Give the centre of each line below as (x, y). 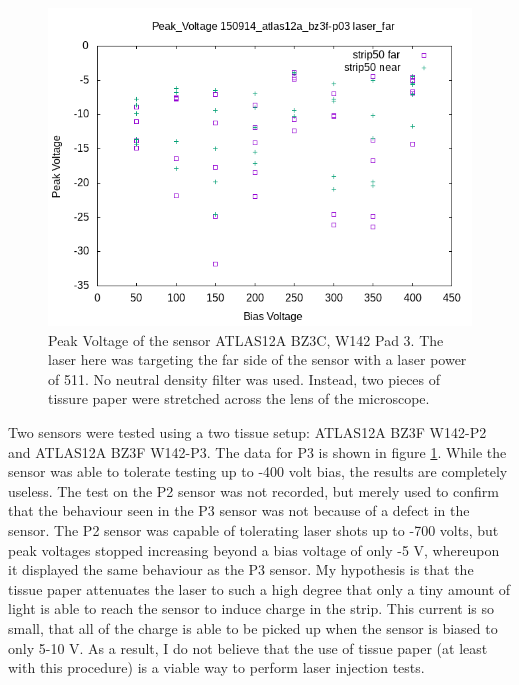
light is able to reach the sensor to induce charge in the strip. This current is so (251, 608)
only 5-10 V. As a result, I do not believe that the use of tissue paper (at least (248, 647)
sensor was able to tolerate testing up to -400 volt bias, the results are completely (258, 471)
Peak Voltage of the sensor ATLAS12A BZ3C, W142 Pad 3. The (246, 339)
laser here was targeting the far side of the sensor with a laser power (257, 359)
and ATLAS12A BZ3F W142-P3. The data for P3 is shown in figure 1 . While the (257, 451)
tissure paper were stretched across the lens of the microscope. (239, 398)
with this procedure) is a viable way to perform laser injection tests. (216, 667)
